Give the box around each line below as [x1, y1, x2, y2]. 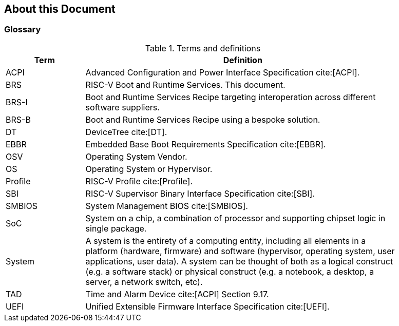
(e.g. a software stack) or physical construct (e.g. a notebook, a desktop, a [85, 266, 374, 277]
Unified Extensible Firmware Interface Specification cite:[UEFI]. [85, 301, 330, 312]
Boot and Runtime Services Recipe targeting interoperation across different [85, 91, 376, 102]
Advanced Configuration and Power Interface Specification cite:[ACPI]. [85, 67, 360, 78]
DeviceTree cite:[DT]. [85, 126, 167, 137]
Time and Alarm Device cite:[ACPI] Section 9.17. [85, 289, 269, 299]
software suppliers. [85, 102, 160, 112]
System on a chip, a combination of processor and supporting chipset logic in [85, 213, 386, 223]
